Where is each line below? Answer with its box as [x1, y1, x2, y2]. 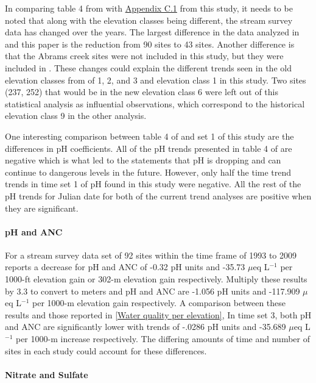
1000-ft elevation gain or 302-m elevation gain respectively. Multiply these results [5, 273, 307, 285]
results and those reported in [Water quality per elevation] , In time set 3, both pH [5, 308, 312, 321]
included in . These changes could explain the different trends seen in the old [5, 61, 292, 74]
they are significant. [5, 201, 79, 214]
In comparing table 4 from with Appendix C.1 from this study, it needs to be [5, 2, 293, 14]
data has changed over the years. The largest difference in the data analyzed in [5, 26, 300, 38]
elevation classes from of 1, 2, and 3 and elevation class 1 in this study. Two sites [5, 73, 306, 86]
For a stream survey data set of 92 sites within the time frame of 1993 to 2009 [5, 248, 297, 261]
